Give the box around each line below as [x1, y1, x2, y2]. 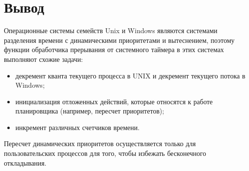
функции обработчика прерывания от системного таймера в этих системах [4, 44, 224, 55]
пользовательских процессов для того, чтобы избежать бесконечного [4, 148, 206, 158]
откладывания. [4, 157, 47, 168]
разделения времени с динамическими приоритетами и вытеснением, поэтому [4, 35, 235, 45]
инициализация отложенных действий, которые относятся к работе [15, 96, 213, 106]
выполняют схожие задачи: [4, 54, 83, 64]
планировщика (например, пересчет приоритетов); [15, 106, 164, 116]
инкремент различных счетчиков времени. [15, 122, 140, 132]
